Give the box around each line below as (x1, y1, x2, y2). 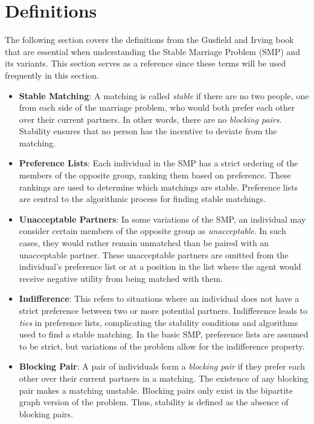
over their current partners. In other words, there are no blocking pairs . (19, 113, 282, 125)
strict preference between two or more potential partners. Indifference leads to (19, 304, 308, 316)
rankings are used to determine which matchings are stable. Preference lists (19, 180, 298, 193)
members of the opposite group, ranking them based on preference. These (19, 169, 291, 181)
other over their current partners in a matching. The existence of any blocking (19, 371, 309, 384)
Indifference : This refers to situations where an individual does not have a (19, 292, 300, 305)
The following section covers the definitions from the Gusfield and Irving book (5, 33, 294, 46)
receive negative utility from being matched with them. (19, 272, 223, 284)
